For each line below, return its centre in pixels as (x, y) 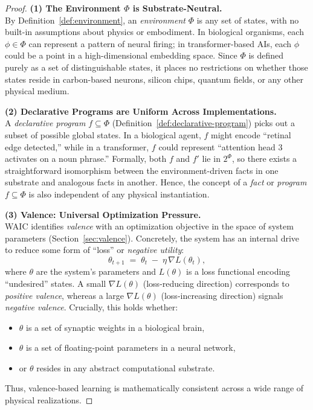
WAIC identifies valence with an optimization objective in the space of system (149, 226)
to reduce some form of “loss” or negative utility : (95, 250)
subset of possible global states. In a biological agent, (103, 134)
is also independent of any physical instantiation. (119, 194)
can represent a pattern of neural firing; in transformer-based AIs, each (160, 43)
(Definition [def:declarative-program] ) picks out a (203, 123)
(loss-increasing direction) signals (222, 295)
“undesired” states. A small (56, 283)
